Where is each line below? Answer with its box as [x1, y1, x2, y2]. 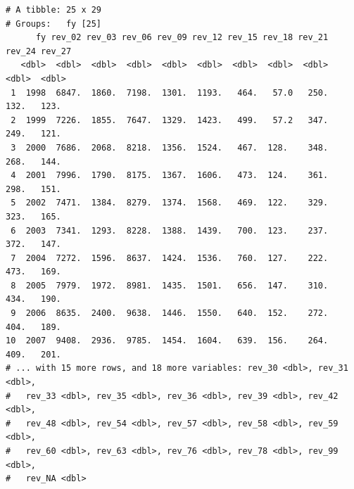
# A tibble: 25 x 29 [6, 5, 102, 15]
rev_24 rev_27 [6, 46, 72, 56]
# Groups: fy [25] [6, 18, 102, 29]
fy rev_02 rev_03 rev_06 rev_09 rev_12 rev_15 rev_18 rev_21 [35, 32, 329, 43]
